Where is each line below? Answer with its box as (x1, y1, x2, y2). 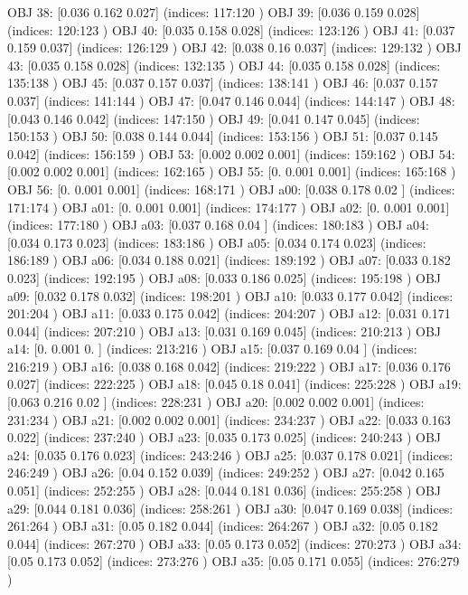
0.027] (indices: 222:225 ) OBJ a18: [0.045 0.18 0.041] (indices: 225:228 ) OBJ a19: (7, 374, 462, 393)
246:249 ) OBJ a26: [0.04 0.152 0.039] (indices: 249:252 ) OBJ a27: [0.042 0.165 (7, 463, 445, 482)
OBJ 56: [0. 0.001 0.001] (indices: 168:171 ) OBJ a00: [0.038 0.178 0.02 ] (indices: (7, 179, 455, 198)
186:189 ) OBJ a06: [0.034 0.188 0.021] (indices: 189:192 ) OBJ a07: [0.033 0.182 (7, 250, 451, 269)
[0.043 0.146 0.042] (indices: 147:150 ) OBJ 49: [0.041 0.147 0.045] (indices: (7, 109, 420, 127)
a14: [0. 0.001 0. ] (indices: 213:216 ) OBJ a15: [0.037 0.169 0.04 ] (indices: (7, 339, 417, 358)
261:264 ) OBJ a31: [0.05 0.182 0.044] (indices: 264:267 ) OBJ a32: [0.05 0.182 (7, 516, 438, 535)
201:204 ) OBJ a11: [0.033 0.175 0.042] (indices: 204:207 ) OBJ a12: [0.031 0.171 (7, 304, 451, 323)
